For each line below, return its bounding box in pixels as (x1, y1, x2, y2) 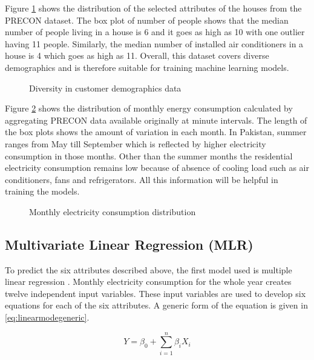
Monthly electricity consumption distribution (29, 205, 196, 218)
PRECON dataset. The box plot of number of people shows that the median (5, 13, 289, 26)
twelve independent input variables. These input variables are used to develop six (5, 287, 306, 299)
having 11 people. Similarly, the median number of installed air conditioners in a (5, 37, 304, 50)
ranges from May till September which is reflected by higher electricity (5, 137, 266, 150)
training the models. (5, 185, 80, 198)
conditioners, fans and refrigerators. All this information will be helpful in (5, 173, 278, 185)
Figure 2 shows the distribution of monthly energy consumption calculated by (5, 102, 293, 115)
